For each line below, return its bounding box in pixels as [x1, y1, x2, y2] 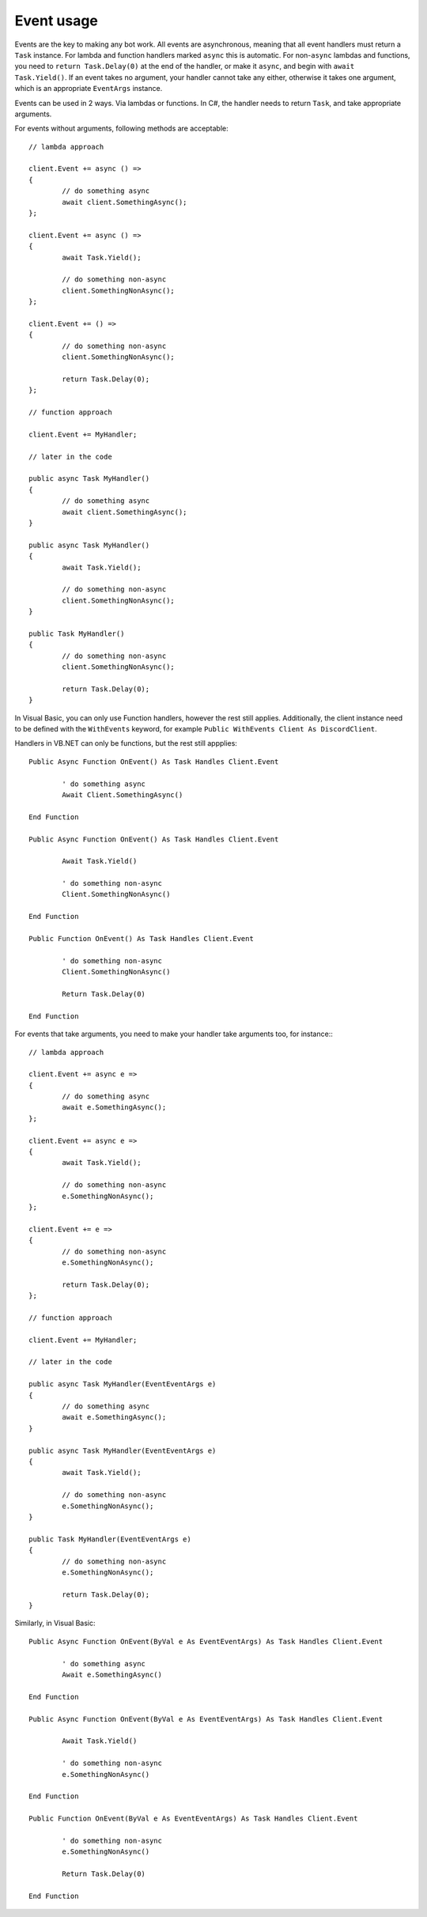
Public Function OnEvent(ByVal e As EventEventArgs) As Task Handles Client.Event [28, 1814, 358, 1823]
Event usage [14, 12, 99, 29]
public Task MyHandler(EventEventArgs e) [28, 1534, 191, 1544]
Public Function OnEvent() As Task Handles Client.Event [28, 934, 255, 943]
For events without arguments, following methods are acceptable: [14, 123, 229, 134]
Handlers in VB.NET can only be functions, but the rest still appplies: [14, 739, 237, 748]
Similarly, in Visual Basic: [14, 1618, 96, 1628]
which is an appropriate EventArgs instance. [14, 84, 163, 93]
